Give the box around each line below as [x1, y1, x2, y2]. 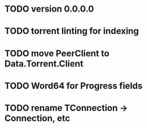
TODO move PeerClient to [4, 48, 110, 59]
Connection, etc [4, 112, 71, 124]
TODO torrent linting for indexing [4, 26, 139, 37]
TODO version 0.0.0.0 [4, 3, 94, 15]
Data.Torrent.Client [4, 58, 84, 69]
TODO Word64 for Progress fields [4, 80, 143, 91]
